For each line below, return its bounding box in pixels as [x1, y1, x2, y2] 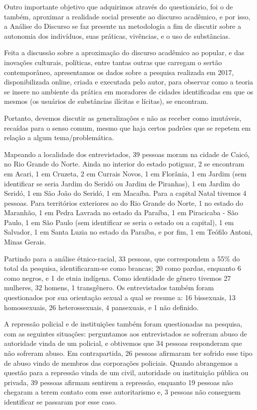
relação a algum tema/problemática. [4, 132, 114, 143]
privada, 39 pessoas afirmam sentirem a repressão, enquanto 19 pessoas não [4, 377, 233, 387]
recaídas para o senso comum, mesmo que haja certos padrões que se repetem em [4, 122, 251, 133]
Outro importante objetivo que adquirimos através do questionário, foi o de [4, 1, 233, 11]
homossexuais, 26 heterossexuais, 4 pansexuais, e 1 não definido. [4, 302, 199, 312]
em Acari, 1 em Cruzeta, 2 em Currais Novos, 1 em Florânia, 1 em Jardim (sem [4, 168, 247, 178]
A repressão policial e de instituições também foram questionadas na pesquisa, [4, 319, 243, 329]
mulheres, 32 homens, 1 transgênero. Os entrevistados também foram [4, 282, 214, 293]
